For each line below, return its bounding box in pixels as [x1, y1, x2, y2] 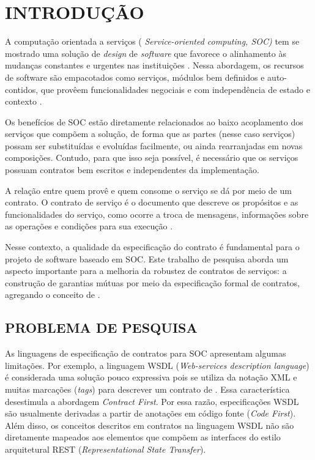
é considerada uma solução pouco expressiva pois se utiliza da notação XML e [5, 371, 297, 384]
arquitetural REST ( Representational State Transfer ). [5, 442, 206, 455]
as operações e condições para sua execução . [5, 220, 173, 232]
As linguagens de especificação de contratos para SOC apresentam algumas [5, 347, 286, 360]
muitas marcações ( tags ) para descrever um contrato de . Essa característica [5, 382, 290, 395]
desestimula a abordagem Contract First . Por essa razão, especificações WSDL [5, 395, 299, 407]
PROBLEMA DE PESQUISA [5, 318, 198, 337]
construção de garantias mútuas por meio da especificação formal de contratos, [5, 276, 300, 289]
